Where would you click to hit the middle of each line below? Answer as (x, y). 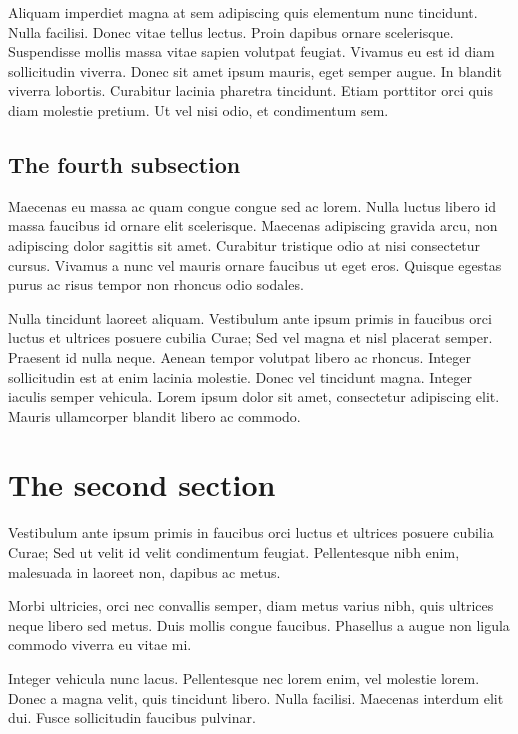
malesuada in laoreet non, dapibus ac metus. (144, 571)
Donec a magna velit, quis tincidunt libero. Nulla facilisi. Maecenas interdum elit (256, 697)
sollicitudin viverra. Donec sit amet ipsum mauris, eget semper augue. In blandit (255, 70)
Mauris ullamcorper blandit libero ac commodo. (154, 415)
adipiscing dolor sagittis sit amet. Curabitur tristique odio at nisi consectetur (244, 244)
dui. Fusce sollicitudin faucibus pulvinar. (132, 717)
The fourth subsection (124, 163)
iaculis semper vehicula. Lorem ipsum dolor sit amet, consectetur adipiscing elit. (254, 396)
